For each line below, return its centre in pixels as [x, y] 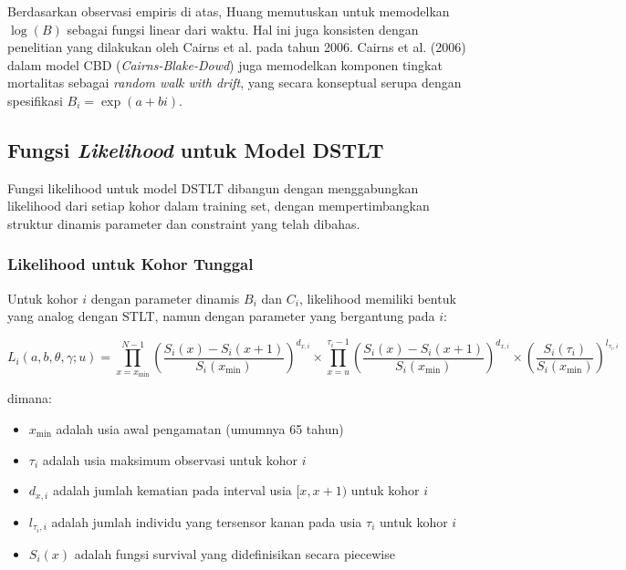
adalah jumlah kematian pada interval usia [172, 490]
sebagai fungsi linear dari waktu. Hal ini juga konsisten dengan [243, 29]
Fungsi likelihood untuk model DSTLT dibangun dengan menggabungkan [213, 187]
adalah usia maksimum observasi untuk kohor [170, 459]
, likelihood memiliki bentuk [377, 298]
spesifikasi [35, 100]
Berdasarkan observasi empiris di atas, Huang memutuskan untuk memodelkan [229, 11]
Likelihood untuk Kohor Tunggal [130, 264]
